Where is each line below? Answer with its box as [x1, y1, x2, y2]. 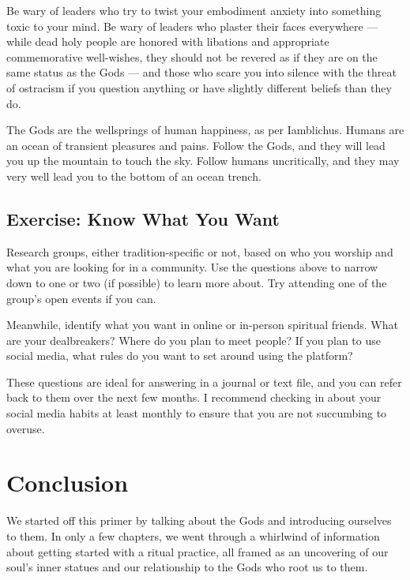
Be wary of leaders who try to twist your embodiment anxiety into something [6, 2, 382, 18]
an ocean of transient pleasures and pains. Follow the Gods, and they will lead [6, 137, 386, 153]
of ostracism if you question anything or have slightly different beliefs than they [6, 79, 392, 95]
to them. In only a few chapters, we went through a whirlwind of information [6, 527, 380, 544]
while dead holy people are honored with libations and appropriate [6, 33, 329, 50]
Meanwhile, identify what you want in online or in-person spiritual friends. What [6, 316, 398, 333]
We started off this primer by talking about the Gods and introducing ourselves [6, 512, 392, 529]
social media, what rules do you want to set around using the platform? [6, 347, 353, 364]
